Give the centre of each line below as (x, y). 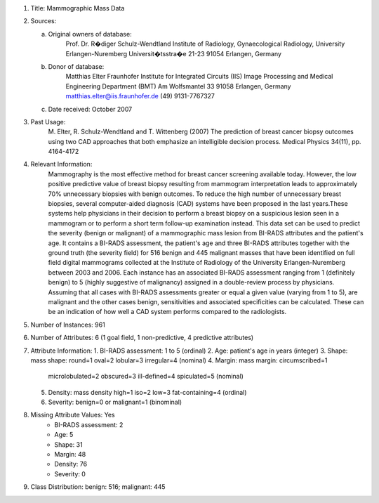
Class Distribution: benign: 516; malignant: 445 (98, 487)
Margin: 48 (70, 455)
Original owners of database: (90, 34)
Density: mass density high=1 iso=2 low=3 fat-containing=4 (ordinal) (147, 392)
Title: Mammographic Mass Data (78, 8)
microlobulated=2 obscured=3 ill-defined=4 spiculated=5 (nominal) (146, 377)
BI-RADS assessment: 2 (89, 424)
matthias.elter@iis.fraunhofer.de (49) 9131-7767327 (140, 96)
